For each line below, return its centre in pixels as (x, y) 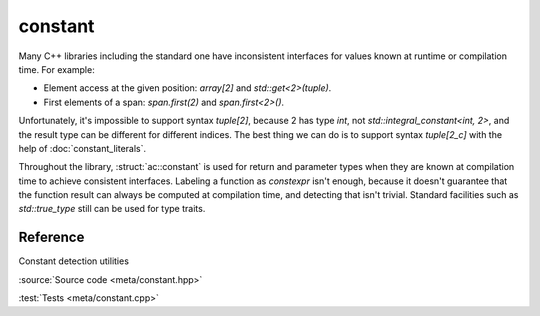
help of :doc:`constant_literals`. (82, 148)
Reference (51, 237)
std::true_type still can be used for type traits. (112, 209)
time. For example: (56, 69)
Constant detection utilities (74, 261)
